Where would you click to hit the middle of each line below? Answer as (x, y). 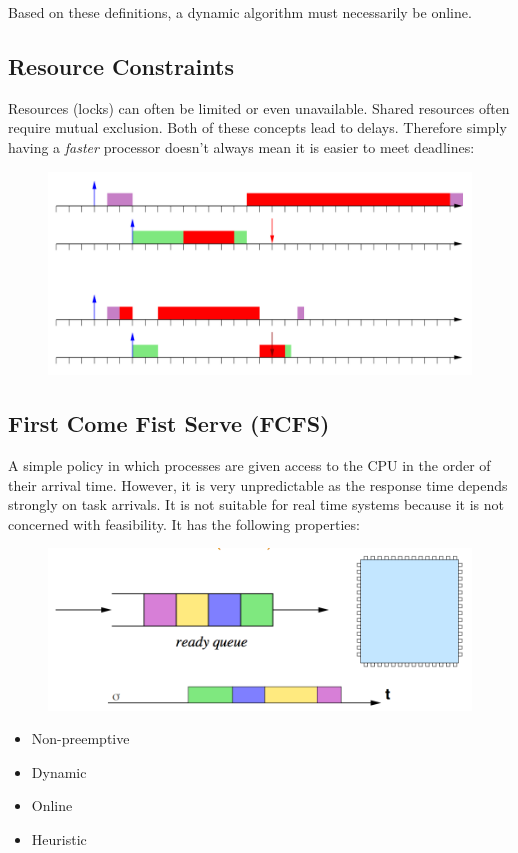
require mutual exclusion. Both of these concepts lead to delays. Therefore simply (257, 127)
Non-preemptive (80, 738)
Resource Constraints (121, 65)
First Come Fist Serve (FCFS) (169, 423)
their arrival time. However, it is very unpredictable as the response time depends (258, 484)
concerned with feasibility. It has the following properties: (184, 523)
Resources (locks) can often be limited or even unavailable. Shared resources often (259, 107)
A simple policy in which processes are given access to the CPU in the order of (249, 465)
